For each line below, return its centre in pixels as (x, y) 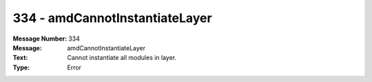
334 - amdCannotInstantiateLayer (113, 18)
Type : (21, 67)
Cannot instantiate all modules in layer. (122, 58)
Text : (20, 58)
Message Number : (40, 39)
